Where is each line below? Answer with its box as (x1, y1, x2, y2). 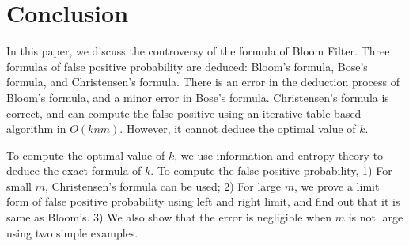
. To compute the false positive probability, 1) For (150, 162, 392, 179)
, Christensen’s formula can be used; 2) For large (44, 177, 282, 194)
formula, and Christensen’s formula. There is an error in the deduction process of (6, 74, 400, 90)
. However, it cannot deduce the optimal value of (119, 120, 356, 137)
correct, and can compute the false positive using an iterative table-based (6, 104, 362, 121)
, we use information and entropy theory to (174, 146, 384, 163)
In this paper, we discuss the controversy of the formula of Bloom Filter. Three (6, 43, 390, 59)
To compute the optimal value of (6, 146, 165, 163)
